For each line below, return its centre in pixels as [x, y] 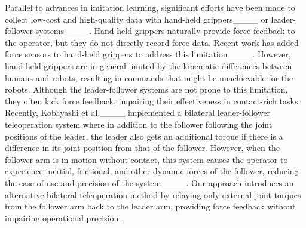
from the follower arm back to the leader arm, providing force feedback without [150, 206]
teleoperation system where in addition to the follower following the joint [139, 124]
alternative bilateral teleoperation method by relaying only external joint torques [153, 194]
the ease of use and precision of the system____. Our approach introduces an [149, 182]
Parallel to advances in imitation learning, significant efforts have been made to [150, 7]
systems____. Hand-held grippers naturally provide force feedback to [165, 31]
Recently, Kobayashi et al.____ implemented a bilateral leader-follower [138, 113]
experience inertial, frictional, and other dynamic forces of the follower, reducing [152, 171]
